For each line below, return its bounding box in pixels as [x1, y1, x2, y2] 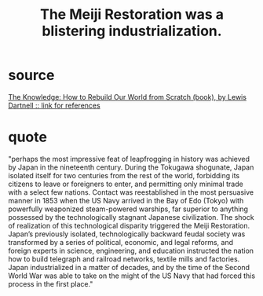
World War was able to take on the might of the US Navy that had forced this [8, 271, 256, 280]
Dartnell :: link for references [8, 100, 100, 110]
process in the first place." [8, 279, 93, 288]
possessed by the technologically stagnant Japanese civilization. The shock [8, 212, 254, 221]
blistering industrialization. [42, 22, 222, 40]
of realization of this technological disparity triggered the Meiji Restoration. [8, 221, 250, 230]
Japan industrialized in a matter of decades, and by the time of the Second [8, 262, 250, 272]
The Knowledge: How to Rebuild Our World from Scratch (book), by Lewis [8, 92, 247, 101]
